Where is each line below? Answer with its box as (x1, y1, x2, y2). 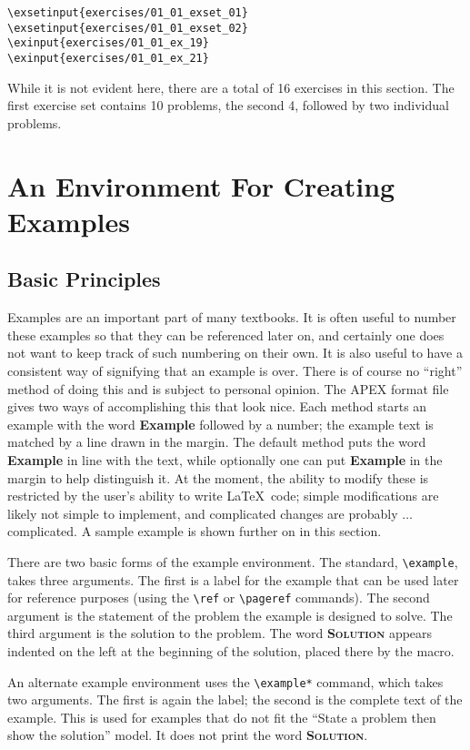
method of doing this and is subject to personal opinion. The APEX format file (7, 379, 449, 398)
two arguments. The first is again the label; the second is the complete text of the (7, 690, 463, 709)
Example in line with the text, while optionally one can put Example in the (7, 450, 443, 469)
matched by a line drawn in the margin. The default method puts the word (7, 432, 426, 451)
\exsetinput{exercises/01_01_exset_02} (7, 21, 248, 35)
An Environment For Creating (7, 167, 395, 204)
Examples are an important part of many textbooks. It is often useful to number (7, 308, 456, 327)
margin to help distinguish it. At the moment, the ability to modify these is (7, 468, 429, 487)
